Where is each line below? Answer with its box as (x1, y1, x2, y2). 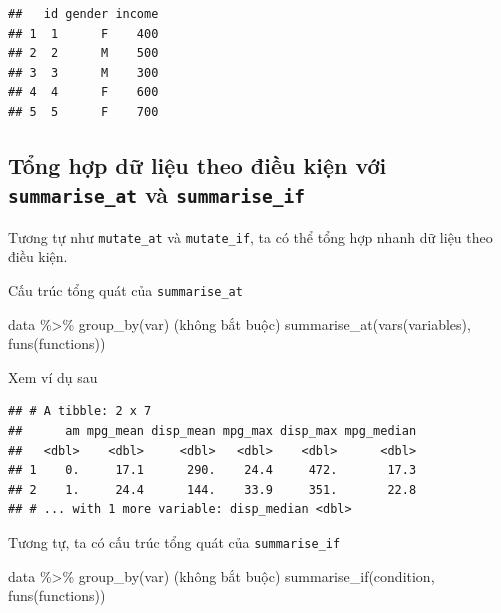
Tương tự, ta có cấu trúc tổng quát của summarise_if (8, 531, 341, 552)
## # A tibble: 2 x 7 (8, 404, 152, 419)
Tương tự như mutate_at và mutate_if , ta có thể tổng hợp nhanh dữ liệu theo (8, 226, 493, 247)
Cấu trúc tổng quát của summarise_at (8, 279, 243, 300)
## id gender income (8, 7, 159, 21)
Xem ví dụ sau (8, 366, 98, 387)
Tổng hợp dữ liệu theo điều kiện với (8, 149, 387, 180)
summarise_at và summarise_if (8, 179, 306, 210)
